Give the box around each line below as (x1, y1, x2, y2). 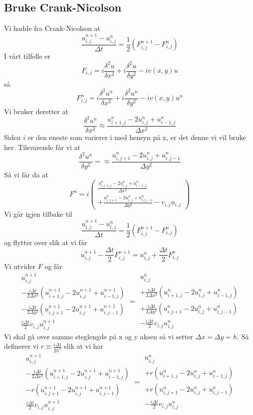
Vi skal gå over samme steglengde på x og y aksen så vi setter (4, 331, 193, 341)
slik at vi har (64, 341, 104, 351)
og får (44, 261, 62, 272)
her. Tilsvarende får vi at (4, 141, 81, 152)
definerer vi (4, 341, 38, 351)
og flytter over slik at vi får (4, 237, 87, 247)
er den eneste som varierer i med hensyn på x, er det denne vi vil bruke (27, 132, 246, 142)
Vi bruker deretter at (4, 106, 68, 116)
